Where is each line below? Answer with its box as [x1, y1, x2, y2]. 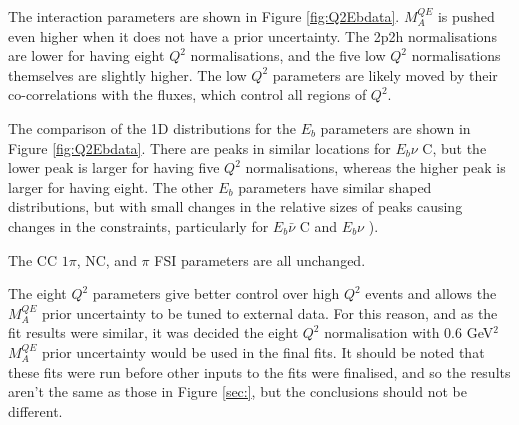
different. [8, 400, 63, 421]
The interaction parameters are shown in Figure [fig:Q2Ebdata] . [8, 6, 400, 26]
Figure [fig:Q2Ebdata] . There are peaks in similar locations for [8, 137, 391, 158]
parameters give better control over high [92, 283, 340, 304]
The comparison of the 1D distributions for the [8, 117, 296, 138]
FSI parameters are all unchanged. [154, 249, 366, 270]
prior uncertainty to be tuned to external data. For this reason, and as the [42, 302, 498, 323]
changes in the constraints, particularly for [8, 215, 269, 236]
